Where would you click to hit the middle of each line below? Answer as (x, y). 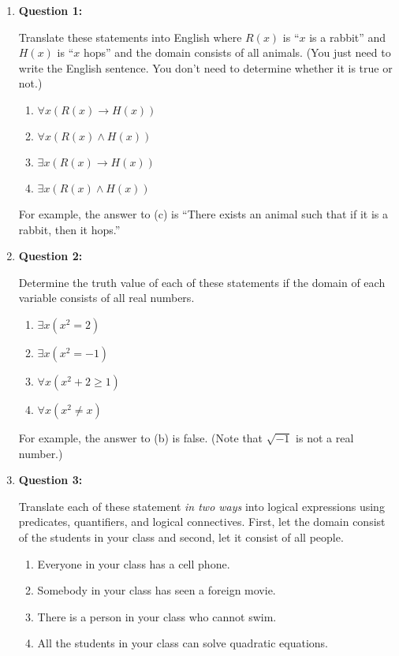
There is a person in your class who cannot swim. (157, 616)
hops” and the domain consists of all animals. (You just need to (237, 52)
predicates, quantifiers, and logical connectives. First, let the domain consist (202, 522)
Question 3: (50, 480)
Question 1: (50, 10)
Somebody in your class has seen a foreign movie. (157, 590)
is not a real (325, 437)
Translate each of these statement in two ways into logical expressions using (201, 506)
